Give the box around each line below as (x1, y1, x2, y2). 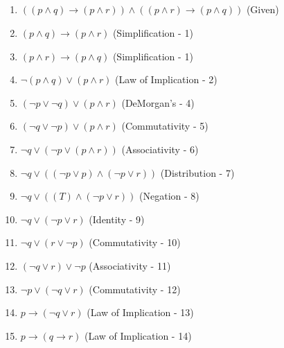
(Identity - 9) (89, 211, 145, 226)
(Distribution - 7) (160, 165, 235, 180)
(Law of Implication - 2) (115, 72, 218, 87)
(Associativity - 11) (89, 258, 171, 272)
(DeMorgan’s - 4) (121, 95, 195, 110)
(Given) (246, 2, 279, 17)
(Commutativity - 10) (89, 235, 181, 250)
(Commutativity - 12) (89, 281, 181, 296)
